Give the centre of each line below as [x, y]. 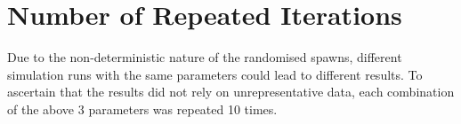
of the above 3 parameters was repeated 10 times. [142, 108]
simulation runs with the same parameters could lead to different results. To [215, 74]
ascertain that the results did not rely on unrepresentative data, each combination [231, 92]
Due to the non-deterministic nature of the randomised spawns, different [205, 57]
